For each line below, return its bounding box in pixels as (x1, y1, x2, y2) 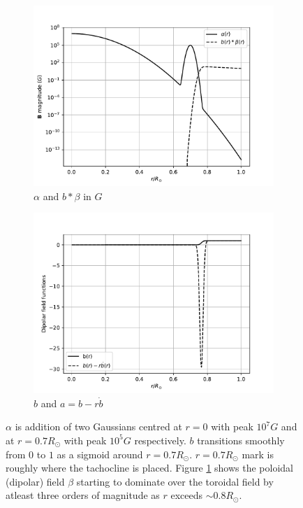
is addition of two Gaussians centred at (15, 419, 182, 434)
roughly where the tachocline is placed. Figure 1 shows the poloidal (6, 460, 294, 475)
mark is (242, 446, 274, 461)
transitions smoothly (197, 432, 285, 447)
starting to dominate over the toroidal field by (76, 474, 274, 488)
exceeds (170, 488, 203, 502)
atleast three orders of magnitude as (6, 488, 160, 502)
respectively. (134, 432, 186, 447)
